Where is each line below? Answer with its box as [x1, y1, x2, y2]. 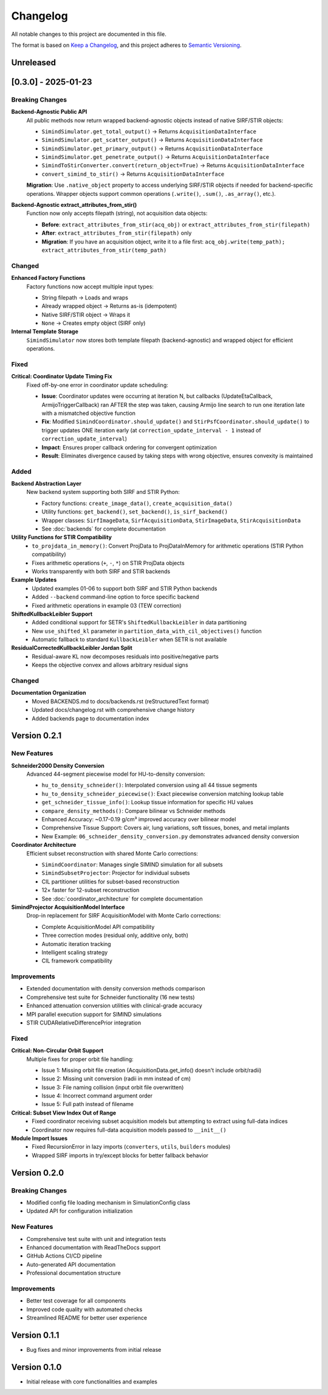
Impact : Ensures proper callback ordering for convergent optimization [41, 444, 217, 451]
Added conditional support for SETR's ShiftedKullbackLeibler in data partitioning [32, 619, 247, 626]
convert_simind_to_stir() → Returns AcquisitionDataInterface [41, 170, 225, 178]
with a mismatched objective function [41, 409, 136, 417]
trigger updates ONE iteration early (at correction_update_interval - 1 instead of [41, 426, 261, 434]
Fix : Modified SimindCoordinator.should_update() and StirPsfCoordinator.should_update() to [41, 418, 310, 425]
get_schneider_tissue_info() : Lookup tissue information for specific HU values [41, 799, 253, 806]
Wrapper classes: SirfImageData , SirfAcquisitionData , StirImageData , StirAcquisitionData [41, 517, 301, 524]
